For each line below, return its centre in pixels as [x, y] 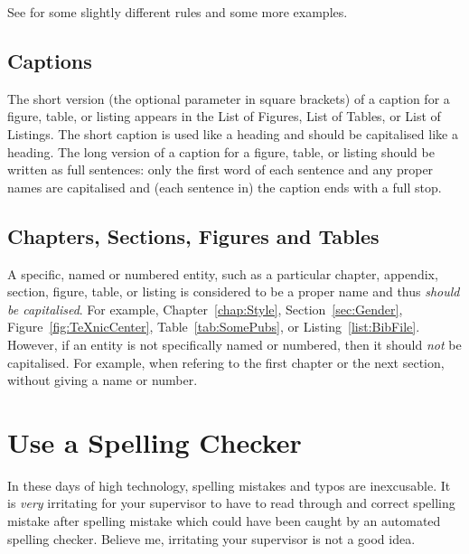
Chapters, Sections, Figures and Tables [193, 235]
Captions [50, 60]
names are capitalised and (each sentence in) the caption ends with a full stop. [225, 187]
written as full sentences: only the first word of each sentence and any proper [220, 169]
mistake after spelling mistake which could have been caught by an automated [224, 521]
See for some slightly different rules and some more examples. [178, 12]
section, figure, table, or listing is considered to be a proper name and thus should [234, 291]
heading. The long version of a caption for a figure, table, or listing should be [221, 151]
